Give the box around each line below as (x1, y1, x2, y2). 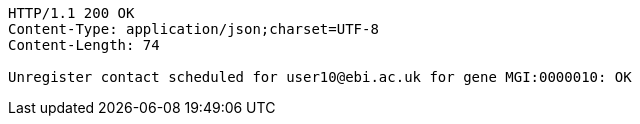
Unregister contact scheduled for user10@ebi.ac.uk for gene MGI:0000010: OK (8, 69, 632, 85)
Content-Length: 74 (8, 37, 160, 53)
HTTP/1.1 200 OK (8, 5, 135, 21)
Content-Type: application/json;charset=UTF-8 (8, 21, 379, 37)
